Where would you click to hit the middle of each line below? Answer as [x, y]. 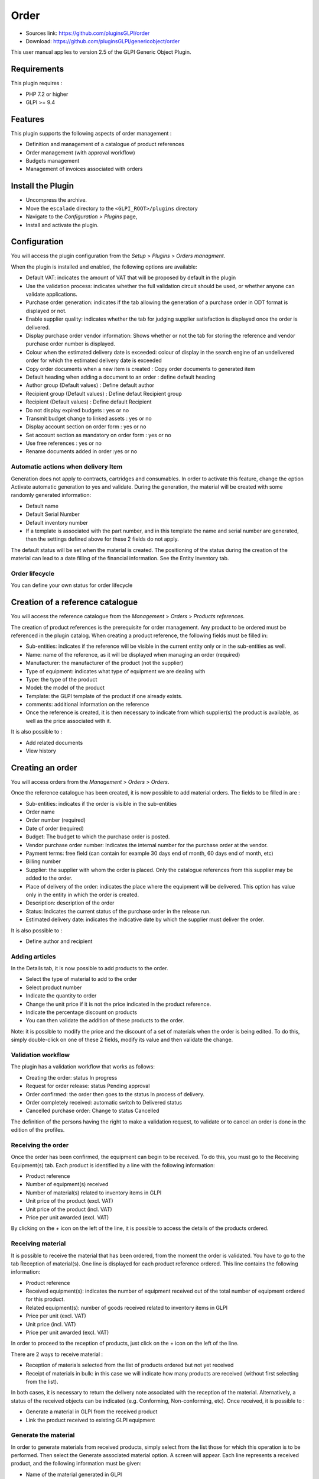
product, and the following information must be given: [76, 1464]
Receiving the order [40, 1145]
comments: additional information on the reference [87, 705]
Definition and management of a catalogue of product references [105, 144]
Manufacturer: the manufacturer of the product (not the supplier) [105, 663]
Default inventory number [57, 522]
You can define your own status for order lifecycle [72, 585]
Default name [42, 506]
